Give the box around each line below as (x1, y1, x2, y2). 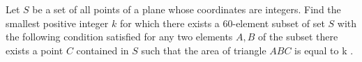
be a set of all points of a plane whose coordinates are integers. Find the (32, 2, 341, 16)
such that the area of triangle (141, 42, 266, 57)
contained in (76, 42, 129, 57)
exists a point (6, 42, 63, 57)
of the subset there (258, 29, 338, 44)
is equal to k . (294, 42, 354, 57)
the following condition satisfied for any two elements (6, 29, 233, 44)
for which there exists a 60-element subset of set (119, 15, 325, 30)
